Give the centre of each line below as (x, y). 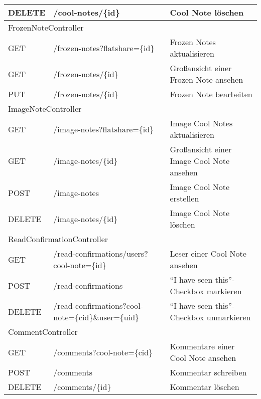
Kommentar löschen (205, 387)
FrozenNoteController (46, 27)
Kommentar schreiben (208, 372)
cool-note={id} (80, 265)
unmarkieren (229, 317)
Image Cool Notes (201, 123)
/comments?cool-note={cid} (103, 352)
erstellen (184, 198)
